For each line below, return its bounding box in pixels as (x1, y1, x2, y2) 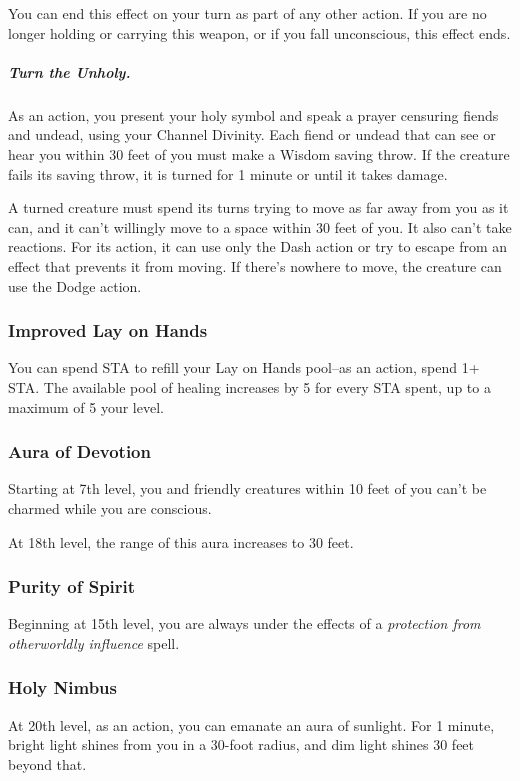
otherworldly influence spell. (8, 632, 180, 653)
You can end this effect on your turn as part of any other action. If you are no (8, 3, 487, 23)
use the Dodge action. (8, 275, 142, 296)
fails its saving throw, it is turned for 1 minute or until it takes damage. (8, 163, 448, 184)
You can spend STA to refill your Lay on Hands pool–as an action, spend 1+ (8, 357, 480, 378)
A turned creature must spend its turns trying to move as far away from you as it (8, 197, 509, 218)
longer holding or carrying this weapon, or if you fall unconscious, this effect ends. (8, 22, 511, 43)
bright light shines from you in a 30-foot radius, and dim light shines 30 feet (8, 734, 475, 755)
